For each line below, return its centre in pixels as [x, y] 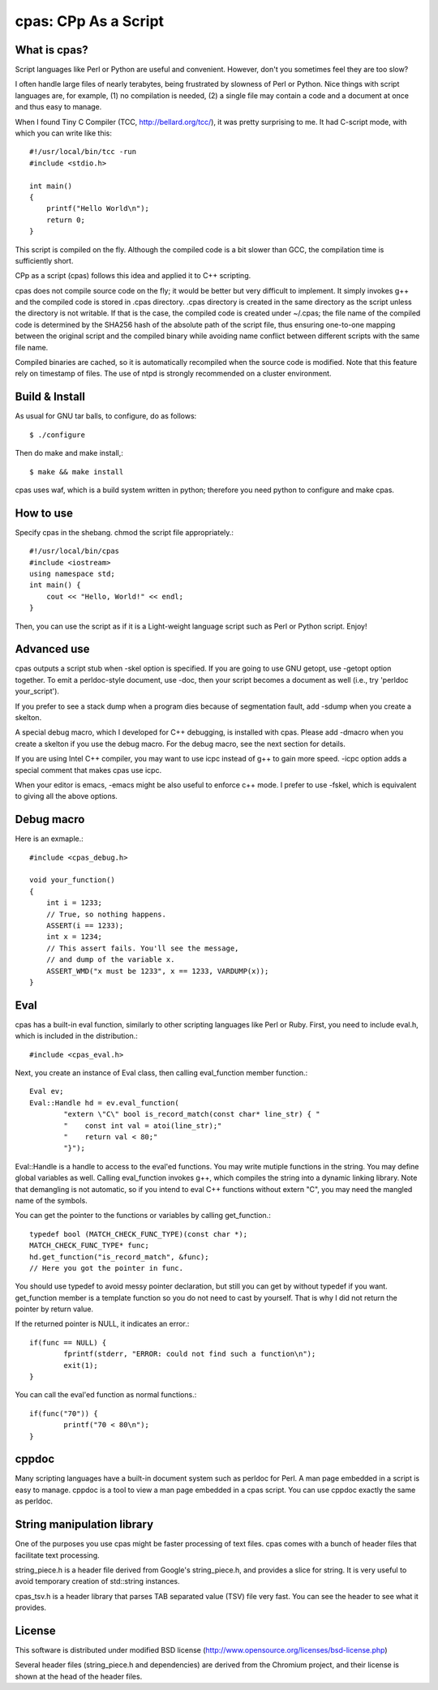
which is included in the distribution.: [76, 1036]
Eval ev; [47, 1092]
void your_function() [72, 880]
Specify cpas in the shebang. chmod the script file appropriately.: [125, 532]
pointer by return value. [54, 1309]
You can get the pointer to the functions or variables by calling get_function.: [143, 1216]
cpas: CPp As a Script [90, 21]
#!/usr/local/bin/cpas [75, 551]
